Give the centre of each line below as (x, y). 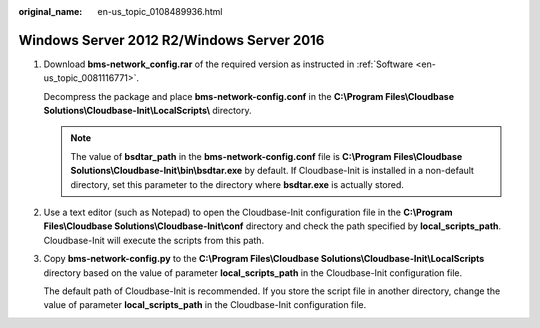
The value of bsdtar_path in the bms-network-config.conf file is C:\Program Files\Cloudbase (266, 156)
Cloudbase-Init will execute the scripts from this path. (154, 240)
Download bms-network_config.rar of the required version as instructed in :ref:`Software (228, 64)
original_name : (50, 11)
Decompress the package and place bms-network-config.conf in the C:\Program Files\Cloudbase (249, 96)
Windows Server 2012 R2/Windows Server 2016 (171, 40)
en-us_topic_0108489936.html (160, 11)
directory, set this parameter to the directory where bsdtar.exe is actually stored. (237, 184)
